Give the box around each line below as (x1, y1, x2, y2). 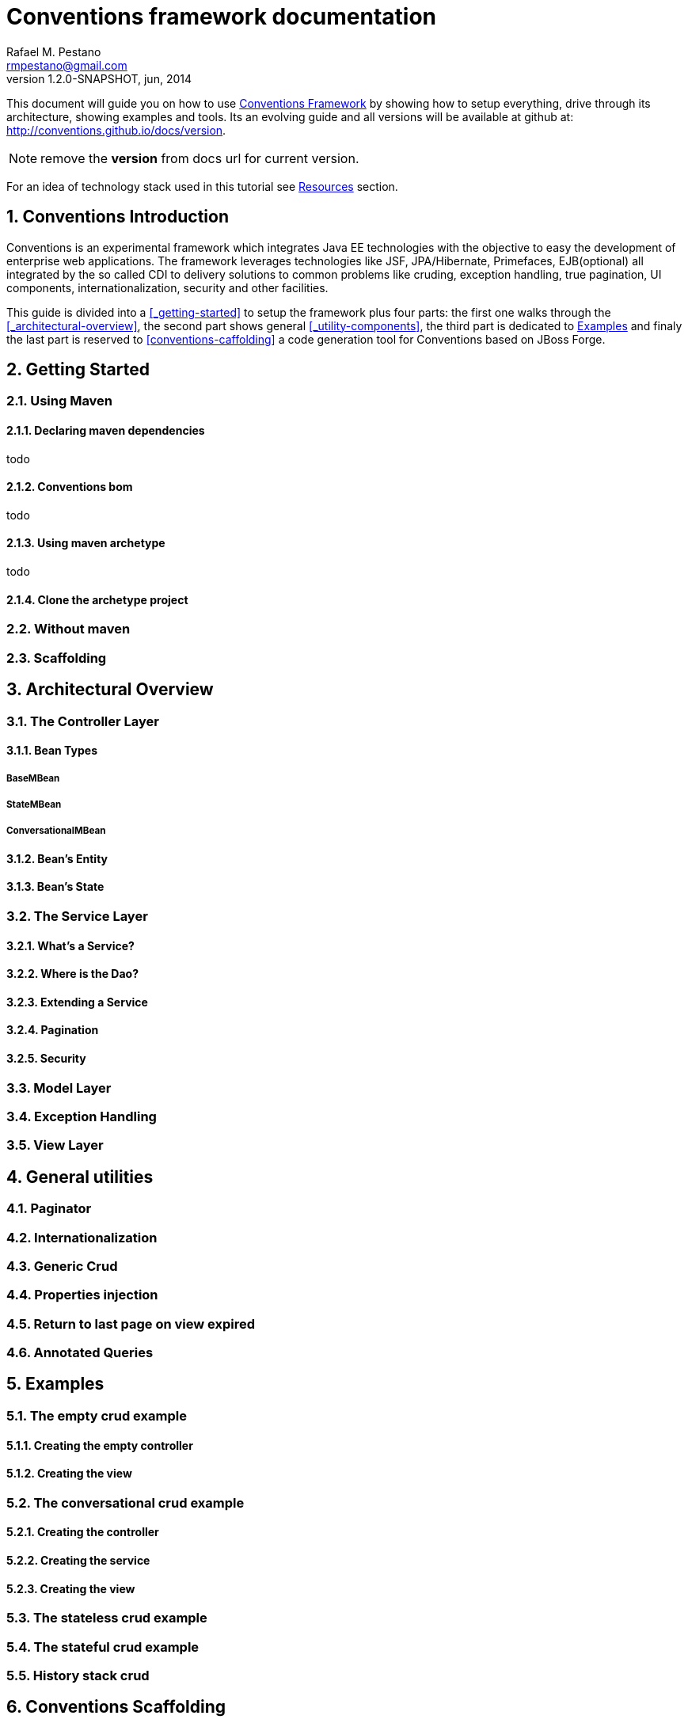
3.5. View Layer (6, 1137, 104, 1154)
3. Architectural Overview (6, 679, 214, 700)
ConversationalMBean (6, 825, 106, 837)
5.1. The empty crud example (6, 1407, 187, 1424)
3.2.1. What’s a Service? (6, 938, 135, 953)
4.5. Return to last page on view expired (6, 1315, 256, 1332)
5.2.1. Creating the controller (6, 1525, 159, 1539)
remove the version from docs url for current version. (40, 150, 359, 166)
